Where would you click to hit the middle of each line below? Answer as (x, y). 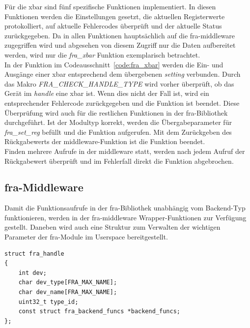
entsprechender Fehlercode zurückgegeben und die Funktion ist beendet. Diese (122, 103)
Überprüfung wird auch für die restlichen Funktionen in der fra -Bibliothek (116, 112)
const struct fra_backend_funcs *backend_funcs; (99, 312)
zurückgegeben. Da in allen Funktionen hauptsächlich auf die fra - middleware (120, 35)
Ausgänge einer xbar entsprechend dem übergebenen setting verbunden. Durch (123, 74)
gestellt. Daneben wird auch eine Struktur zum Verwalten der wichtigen (112, 227)
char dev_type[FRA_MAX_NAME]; (68, 283)
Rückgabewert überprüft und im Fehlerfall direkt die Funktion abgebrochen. (119, 161)
